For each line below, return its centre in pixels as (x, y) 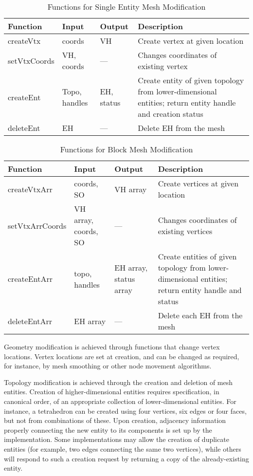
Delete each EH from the (200, 315)
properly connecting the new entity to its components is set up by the (108, 430)
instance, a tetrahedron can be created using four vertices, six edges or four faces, (125, 411)
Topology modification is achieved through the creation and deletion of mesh (118, 382)
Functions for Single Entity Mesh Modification (126, 7)
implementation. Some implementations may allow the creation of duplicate (117, 439)
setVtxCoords (31, 60)
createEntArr (30, 279)
